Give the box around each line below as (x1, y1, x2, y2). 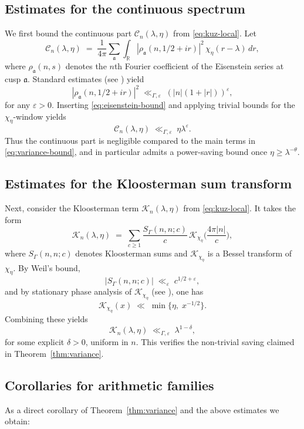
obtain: (5, 415, 30, 427)
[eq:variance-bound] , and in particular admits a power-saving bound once (5, 146, 268, 158)
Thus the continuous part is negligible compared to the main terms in (5, 134, 256, 146)
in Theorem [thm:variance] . (5, 347, 104, 359)
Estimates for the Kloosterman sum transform (5, 174, 292, 192)
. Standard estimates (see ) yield (27, 72, 144, 85)
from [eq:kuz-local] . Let (173, 27, 256, 39)
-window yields (13, 110, 66, 122)
